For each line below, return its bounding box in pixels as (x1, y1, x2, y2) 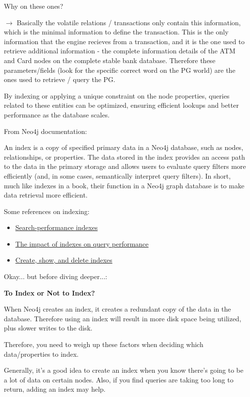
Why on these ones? (4, 1, 63, 11)
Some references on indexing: (4, 206, 90, 216)
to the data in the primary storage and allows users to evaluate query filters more (4, 161, 246, 171)
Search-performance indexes (15, 222, 98, 232)
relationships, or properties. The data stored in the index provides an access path (4, 151, 245, 162)
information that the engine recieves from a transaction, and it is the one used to (4, 36, 245, 46)
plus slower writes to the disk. (4, 323, 93, 333)
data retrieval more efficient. (4, 190, 88, 200)
